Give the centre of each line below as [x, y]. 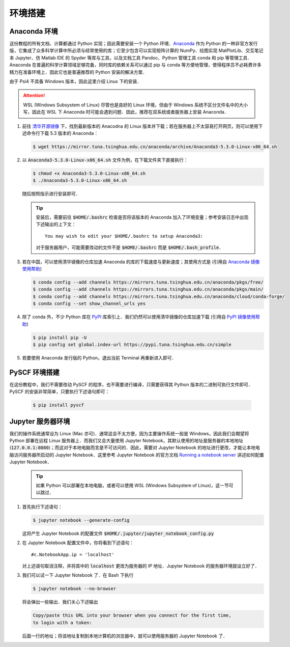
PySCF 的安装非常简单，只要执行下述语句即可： [60, 391]
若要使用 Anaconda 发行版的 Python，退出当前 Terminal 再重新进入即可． [99, 358]
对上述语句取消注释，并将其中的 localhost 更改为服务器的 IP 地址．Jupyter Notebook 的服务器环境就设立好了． [141, 566]
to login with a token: [63, 623]
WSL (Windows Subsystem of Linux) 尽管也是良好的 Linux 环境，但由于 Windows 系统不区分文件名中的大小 [136, 105]
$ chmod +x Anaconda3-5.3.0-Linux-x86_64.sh [89, 173]
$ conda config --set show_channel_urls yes [89, 304]
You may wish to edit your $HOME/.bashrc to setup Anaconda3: [124, 236]
